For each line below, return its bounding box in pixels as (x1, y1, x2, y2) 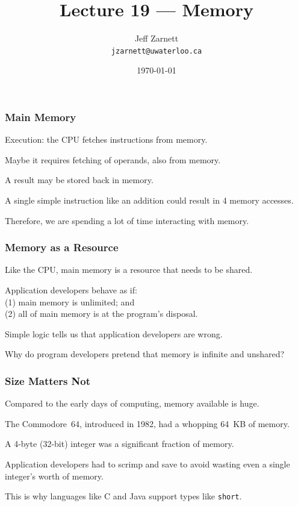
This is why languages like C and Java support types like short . (5, 490, 242, 502)
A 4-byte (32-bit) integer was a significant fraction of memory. (5, 437, 234, 450)
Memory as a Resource (5, 240, 119, 255)
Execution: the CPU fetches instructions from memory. (5, 133, 208, 146)
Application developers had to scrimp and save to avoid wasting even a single (5, 458, 290, 470)
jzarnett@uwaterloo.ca (111, 46, 202, 55)
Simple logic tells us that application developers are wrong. (5, 327, 223, 340)
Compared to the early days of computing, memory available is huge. (5, 397, 259, 410)
